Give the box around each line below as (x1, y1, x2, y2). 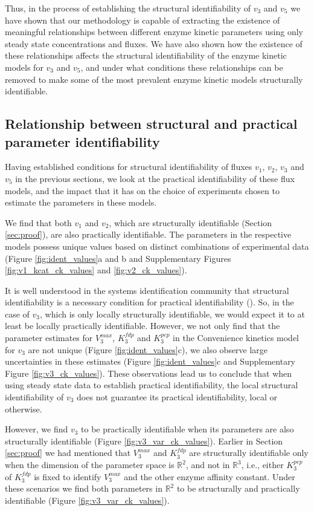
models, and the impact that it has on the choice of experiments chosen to (5, 184, 280, 197)
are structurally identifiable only (189, 446, 309, 459)
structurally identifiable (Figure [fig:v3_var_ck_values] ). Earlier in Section (5, 434, 283, 447)
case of (5, 307, 30, 320)
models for (5, 60, 43, 73)
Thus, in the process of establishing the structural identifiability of (5, 2, 251, 14)
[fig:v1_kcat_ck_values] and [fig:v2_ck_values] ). (5, 264, 187, 276)
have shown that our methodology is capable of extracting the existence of (5, 13, 280, 26)
